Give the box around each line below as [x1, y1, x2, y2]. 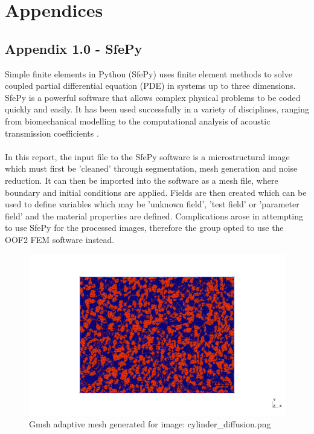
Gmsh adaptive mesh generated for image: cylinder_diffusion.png [29, 418, 271, 430]
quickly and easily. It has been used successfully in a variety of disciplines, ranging [5, 103, 309, 115]
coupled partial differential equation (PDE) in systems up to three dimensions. [5, 79, 296, 92]
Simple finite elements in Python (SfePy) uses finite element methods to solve [5, 67, 292, 80]
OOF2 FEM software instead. [5, 233, 115, 245]
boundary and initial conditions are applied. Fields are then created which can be [5, 186, 307, 198]
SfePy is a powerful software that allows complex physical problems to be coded [5, 91, 301, 103]
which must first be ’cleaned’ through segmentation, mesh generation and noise [5, 162, 298, 175]
